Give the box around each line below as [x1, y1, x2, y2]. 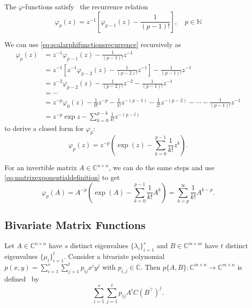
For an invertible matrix [4, 162, 77, 173]
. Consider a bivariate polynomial [64, 251, 165, 261]
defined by [4, 273, 39, 283]
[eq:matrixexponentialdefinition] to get [4, 172, 120, 182]
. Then [140, 261, 161, 272]
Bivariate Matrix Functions [4, 217, 146, 232]
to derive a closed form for [4, 123, 84, 133]
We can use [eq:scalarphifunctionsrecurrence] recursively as [4, 39, 181, 49]
